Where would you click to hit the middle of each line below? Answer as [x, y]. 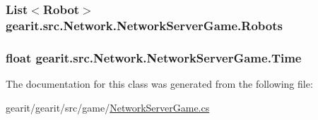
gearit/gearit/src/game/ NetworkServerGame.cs [108, 107]
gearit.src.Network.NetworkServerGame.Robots [144, 25]
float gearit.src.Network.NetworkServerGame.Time [154, 57]
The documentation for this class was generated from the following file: [159, 83]
